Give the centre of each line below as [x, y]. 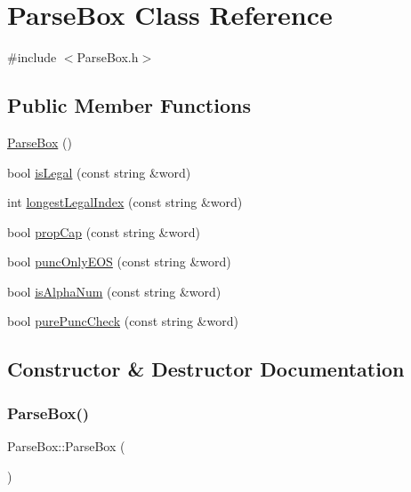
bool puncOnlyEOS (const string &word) [119, 262]
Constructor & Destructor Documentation [206, 369]
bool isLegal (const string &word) [99, 172]
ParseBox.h [108, 57]
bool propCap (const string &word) [104, 231]
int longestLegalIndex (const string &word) [125, 202]
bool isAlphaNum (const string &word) [114, 291]
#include [32, 57]
